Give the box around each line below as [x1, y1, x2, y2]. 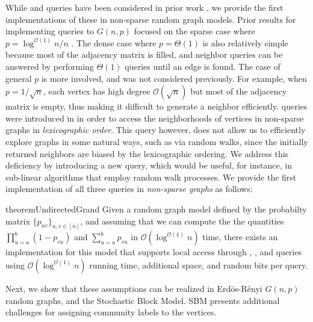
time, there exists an [202, 231, 278, 243]
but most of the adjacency [190, 85, 287, 98]
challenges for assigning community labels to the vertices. [5, 306, 217, 318]
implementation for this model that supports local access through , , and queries [5, 246, 302, 258]
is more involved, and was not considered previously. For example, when [41, 72, 307, 84]
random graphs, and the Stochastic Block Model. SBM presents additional [5, 294, 280, 306]
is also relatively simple [202, 36, 288, 49]
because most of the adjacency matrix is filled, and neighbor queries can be [5, 48, 283, 61]
